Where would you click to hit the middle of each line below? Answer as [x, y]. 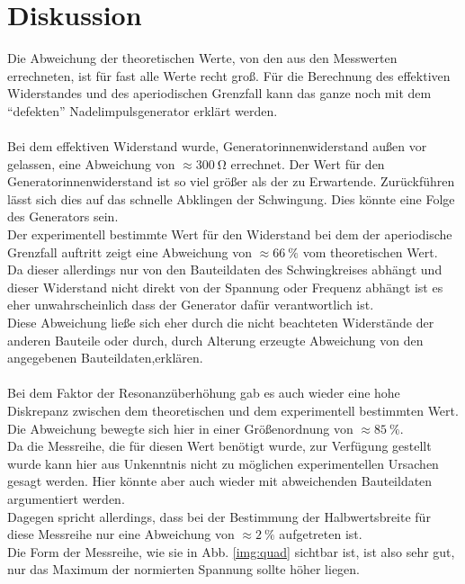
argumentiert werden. [66, 498]
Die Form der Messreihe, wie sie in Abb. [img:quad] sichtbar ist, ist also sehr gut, [231, 551]
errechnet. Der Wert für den [308, 163]
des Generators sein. [63, 216]
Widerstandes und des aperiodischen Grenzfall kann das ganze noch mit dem [219, 93]
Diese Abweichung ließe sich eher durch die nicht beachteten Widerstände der [221, 323]
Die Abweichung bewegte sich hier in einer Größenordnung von [180, 428]
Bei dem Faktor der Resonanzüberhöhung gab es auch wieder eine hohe [204, 393]
